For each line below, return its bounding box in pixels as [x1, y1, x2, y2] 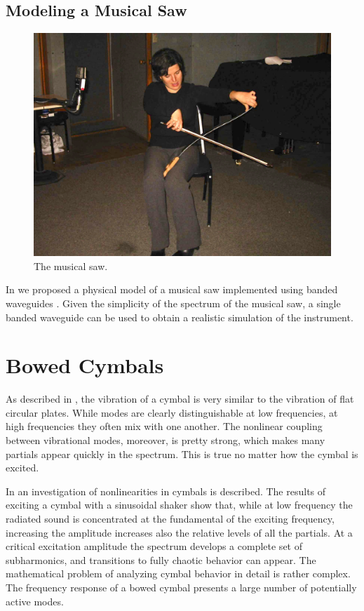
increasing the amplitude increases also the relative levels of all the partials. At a [6, 525, 353, 539]
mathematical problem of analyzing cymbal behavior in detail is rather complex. [6, 566, 351, 581]
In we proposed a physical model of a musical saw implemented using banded [6, 282, 338, 297]
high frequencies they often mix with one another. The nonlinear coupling [6, 419, 323, 434]
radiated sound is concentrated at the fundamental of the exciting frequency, [6, 511, 335, 526]
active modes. [6, 593, 64, 608]
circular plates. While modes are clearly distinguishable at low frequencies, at [6, 405, 338, 419]
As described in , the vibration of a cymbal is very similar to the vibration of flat [6, 391, 354, 406]
